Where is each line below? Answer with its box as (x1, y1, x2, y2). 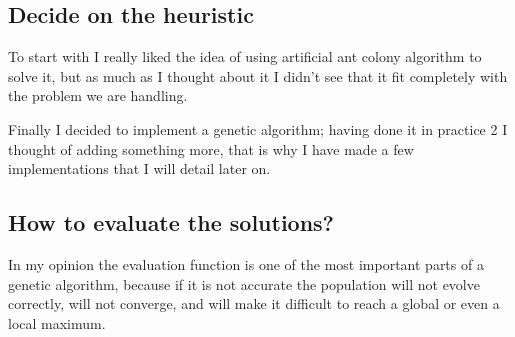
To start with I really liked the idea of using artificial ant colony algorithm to (8, 46, 482, 67)
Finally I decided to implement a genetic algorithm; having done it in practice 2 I (8, 118, 508, 139)
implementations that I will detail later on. (8, 158, 271, 179)
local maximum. (8, 312, 106, 333)
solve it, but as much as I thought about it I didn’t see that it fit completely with (8, 65, 508, 86)
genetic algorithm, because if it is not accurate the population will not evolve (8, 273, 480, 294)
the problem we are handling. (8, 85, 188, 106)
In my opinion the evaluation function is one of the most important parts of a (8, 253, 484, 274)
